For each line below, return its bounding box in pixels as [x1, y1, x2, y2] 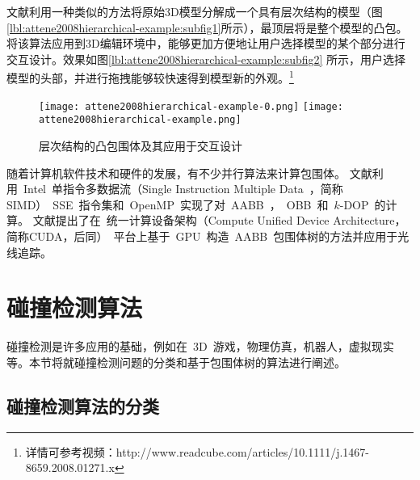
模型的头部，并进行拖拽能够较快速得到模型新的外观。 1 [6, 67, 294, 86]
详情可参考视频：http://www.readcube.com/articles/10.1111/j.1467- [25, 443, 370, 460]
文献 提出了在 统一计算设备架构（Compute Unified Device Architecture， [32, 212, 406, 229]
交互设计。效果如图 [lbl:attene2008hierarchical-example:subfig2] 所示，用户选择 [6, 50, 406, 67]
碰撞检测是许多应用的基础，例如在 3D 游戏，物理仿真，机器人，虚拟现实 [6, 338, 394, 355]
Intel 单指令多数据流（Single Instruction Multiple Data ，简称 [23, 180, 343, 197]
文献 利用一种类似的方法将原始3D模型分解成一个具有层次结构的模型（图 [6, 3, 383, 19]
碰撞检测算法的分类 [6, 393, 159, 418]
